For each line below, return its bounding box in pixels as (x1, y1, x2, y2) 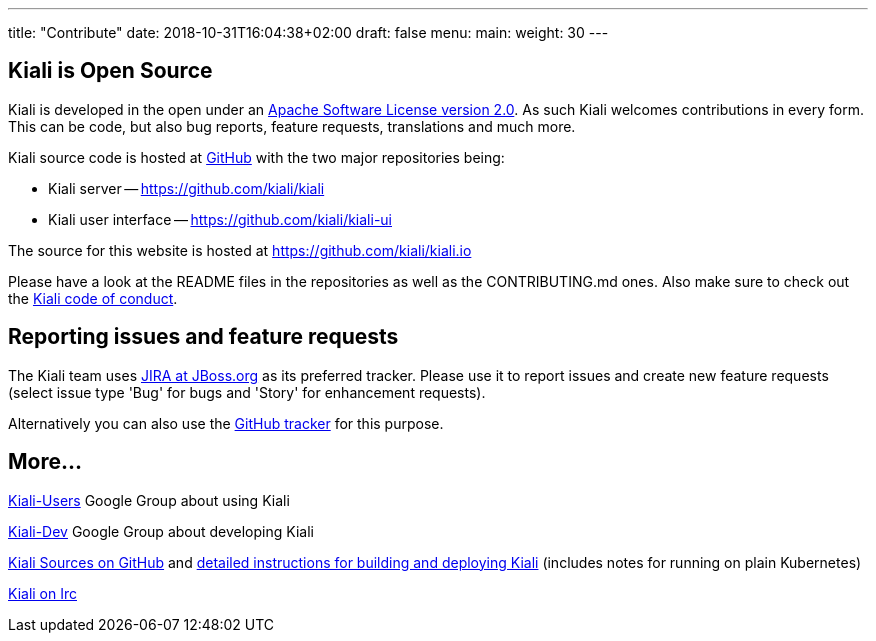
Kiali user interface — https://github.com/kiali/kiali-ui (48, 210, 392, 228)
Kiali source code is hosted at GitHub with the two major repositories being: (8, 148, 505, 166)
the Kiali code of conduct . (8, 289, 178, 307)
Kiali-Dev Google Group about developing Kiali (8, 522, 314, 540)
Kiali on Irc (8, 584, 77, 602)
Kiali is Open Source (8, 58, 213, 84)
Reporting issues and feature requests (8, 324, 399, 350)
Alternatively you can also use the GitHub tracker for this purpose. (8, 414, 444, 432)
